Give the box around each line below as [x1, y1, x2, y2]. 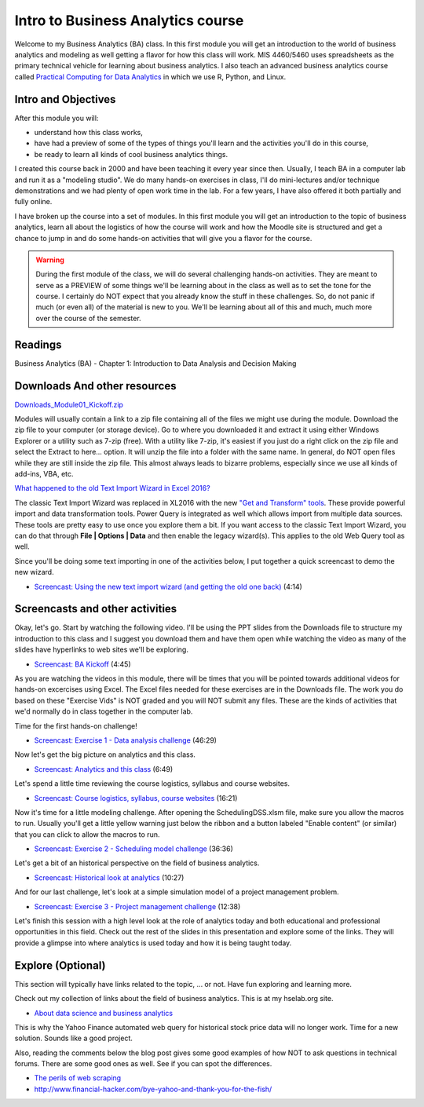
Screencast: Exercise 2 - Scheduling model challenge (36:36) [34, 844, 233, 853]
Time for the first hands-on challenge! [14, 721, 137, 730]
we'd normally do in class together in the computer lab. [14, 707, 193, 716]
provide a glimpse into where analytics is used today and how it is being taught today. [14, 938, 292, 948]
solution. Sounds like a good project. [14, 1033, 133, 1043]
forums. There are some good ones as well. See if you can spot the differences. [14, 1059, 272, 1069]
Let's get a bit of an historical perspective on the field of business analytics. [14, 858, 260, 868]
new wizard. [14, 568, 54, 577]
